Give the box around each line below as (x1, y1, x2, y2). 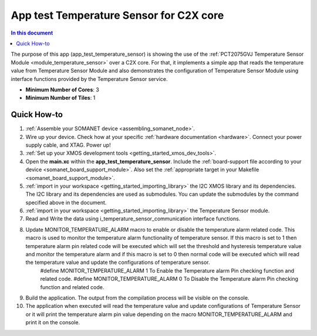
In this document (11, 29, 53, 36)
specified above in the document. (25, 199, 107, 206)
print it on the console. (25, 319, 80, 326)
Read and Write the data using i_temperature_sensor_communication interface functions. (25, 215, 241, 222)
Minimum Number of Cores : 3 (25, 86, 99, 93)
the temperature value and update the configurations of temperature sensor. (25, 259, 211, 266)
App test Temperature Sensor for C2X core (11, 9, 224, 22)
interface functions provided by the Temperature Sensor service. (11, 75, 168, 82)
